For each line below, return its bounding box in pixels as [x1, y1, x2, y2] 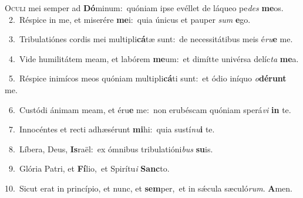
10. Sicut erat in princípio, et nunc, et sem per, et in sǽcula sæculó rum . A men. [5, 182, 292, 194]
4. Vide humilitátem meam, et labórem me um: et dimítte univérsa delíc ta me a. [8, 52, 299, 64]
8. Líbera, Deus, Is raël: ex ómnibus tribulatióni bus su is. [8, 142, 213, 155]
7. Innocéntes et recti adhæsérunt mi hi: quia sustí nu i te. [8, 123, 215, 135]
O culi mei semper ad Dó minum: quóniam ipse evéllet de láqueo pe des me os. [5, 2, 284, 13]
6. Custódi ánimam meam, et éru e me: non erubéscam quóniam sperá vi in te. [8, 103, 291, 115]
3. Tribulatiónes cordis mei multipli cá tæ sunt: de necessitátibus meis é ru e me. [8, 33, 293, 45]
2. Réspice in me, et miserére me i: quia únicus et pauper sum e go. [8, 13, 251, 25]
